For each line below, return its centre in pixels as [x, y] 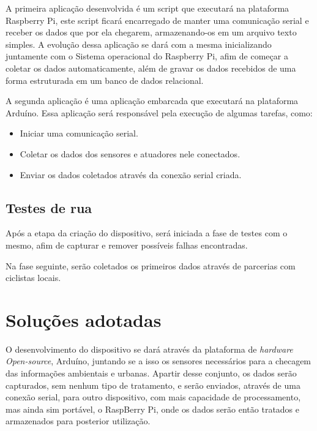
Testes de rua [49, 207]
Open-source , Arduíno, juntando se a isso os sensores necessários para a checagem [158, 361]
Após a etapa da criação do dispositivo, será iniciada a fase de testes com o [147, 233]
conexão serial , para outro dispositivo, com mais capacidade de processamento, [153, 397]
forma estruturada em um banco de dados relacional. [105, 80]
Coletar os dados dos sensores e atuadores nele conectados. [130, 153]
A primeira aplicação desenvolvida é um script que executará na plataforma [147, 8]
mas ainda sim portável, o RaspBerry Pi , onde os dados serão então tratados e [153, 409]
